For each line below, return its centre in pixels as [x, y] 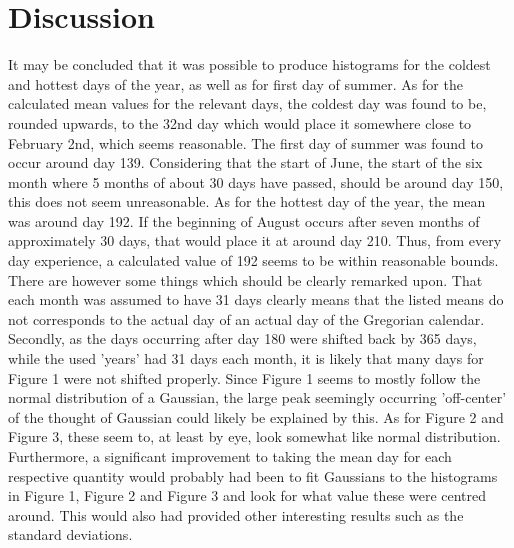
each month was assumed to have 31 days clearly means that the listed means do [256, 299]
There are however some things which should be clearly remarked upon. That [245, 279]
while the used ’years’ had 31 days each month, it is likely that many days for [246, 358]
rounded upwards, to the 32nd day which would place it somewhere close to [240, 122]
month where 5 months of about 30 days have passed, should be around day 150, [256, 181]
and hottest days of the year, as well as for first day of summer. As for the [235, 83]
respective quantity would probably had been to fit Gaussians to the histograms [253, 475]
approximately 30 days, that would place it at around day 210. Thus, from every [255, 240]
